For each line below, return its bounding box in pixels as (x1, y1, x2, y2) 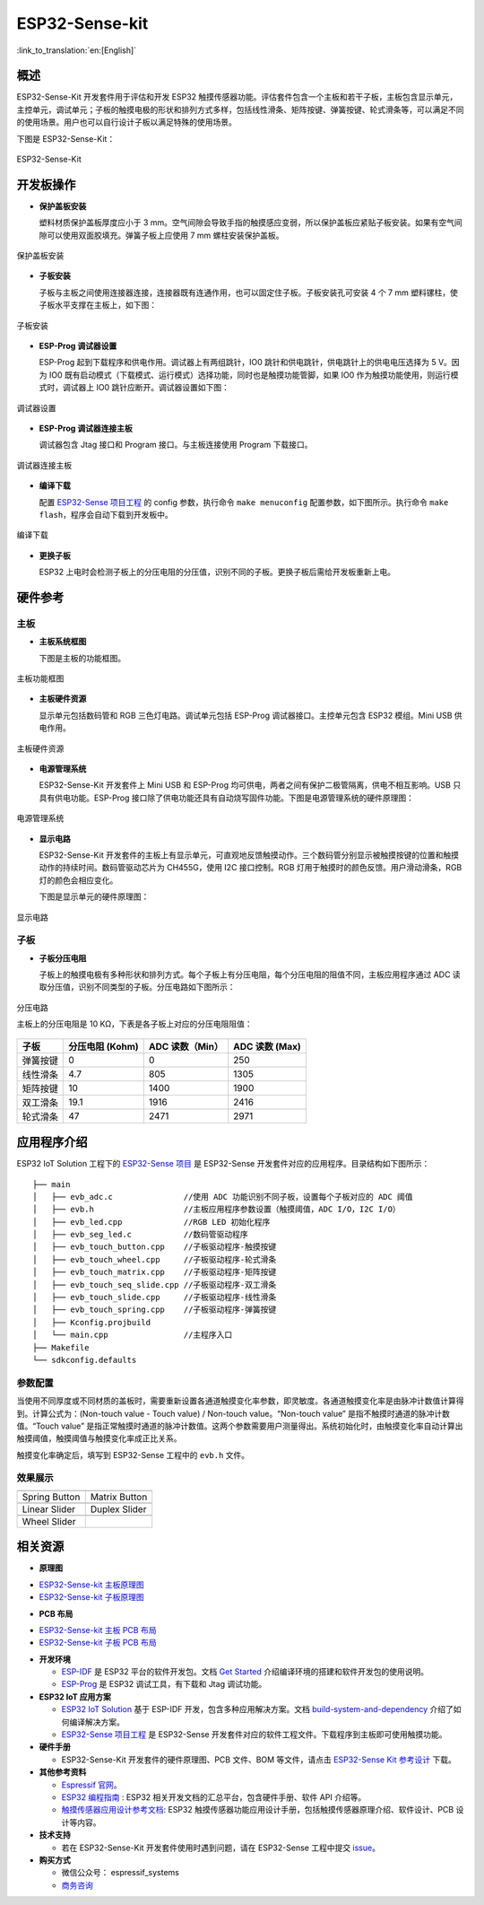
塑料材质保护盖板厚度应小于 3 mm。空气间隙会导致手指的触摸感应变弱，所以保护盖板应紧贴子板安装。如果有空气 (39, 217, 455, 228)
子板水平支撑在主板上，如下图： (39, 300, 157, 310)
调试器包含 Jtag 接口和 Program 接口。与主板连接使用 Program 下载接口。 (39, 440, 313, 450)
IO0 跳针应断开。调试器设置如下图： (95, 382, 230, 393)
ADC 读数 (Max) (233, 1040, 302, 1053)
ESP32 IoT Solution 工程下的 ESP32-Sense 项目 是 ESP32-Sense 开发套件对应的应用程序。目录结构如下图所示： (16, 1158, 430, 1169)
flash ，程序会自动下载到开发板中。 (39, 509, 174, 520)
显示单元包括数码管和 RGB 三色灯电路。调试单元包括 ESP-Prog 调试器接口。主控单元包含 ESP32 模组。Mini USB (39, 710, 453, 721)
